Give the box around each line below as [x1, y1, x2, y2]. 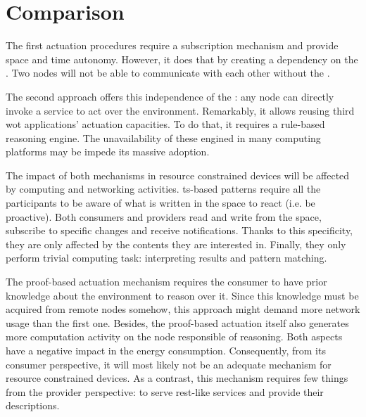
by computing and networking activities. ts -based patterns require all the [6, 181, 321, 196]
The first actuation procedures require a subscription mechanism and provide [6, 38, 339, 53]
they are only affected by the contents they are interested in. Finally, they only [6, 236, 346, 251]
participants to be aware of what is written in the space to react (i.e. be [6, 195, 315, 210]
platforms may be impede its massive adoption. [6, 144, 210, 159]
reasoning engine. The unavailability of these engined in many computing [6, 130, 321, 145]
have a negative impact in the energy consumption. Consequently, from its [6, 343, 326, 357]
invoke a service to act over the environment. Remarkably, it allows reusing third [6, 103, 355, 117]
